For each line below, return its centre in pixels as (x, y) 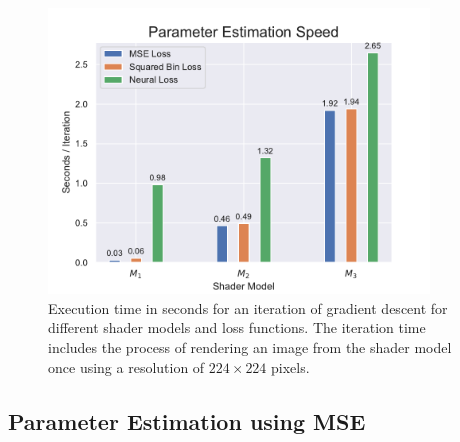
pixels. (290, 366)
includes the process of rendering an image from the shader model (250, 346)
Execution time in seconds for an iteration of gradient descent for (248, 307)
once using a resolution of (126, 366)
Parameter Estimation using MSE (187, 420)
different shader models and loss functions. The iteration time (237, 327)
